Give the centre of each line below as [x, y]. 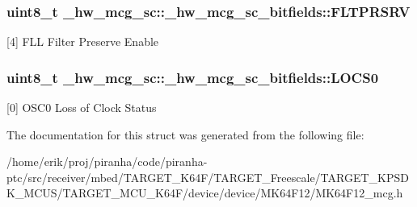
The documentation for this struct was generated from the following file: [185, 134]
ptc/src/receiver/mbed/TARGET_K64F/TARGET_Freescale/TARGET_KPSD [208, 177]
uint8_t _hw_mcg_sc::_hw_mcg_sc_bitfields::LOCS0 [193, 77]
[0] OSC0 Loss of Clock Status [82, 108]
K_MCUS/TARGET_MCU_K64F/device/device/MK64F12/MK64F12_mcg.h [205, 193]
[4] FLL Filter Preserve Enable [83, 41]
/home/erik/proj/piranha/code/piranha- [107, 161]
